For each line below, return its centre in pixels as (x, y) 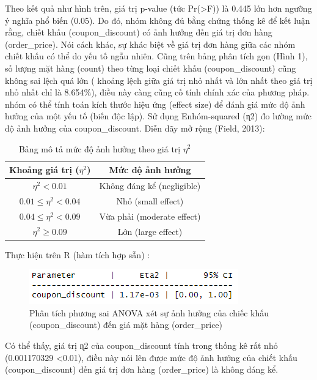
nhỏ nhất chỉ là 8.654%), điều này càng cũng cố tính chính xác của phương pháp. (157, 92)
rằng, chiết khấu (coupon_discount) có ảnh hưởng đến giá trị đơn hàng (139, 32)
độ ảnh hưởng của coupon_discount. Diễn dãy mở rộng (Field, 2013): (135, 128)
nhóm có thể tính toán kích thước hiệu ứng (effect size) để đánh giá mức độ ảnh (155, 104)
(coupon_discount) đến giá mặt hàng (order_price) (126, 325)
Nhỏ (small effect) (150, 200)
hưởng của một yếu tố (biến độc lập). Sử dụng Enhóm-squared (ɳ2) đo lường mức (158, 116)
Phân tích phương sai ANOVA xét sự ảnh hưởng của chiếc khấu (149, 312)
